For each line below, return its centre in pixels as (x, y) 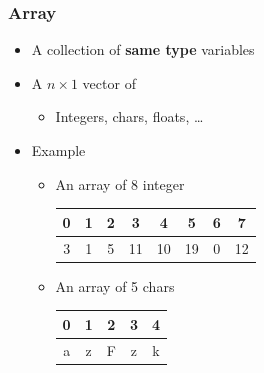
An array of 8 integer (120, 183)
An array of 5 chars (115, 285)
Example (58, 150)
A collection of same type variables (143, 49)
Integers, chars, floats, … (129, 116)
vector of (109, 82)
